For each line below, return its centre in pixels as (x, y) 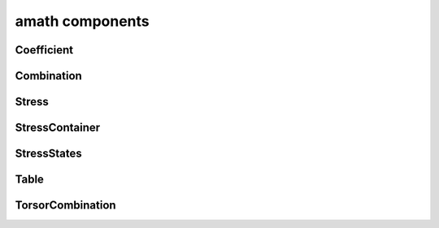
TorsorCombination (66, 206)
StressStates (49, 154)
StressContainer (58, 128)
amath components (82, 21)
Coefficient (44, 50)
